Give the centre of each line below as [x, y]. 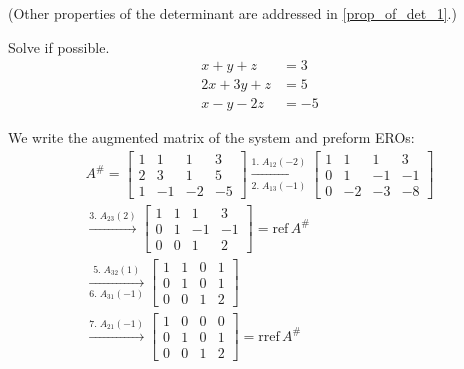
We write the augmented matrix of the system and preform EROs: [211, 137]
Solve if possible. [59, 46]
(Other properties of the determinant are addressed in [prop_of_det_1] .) [232, 13]
